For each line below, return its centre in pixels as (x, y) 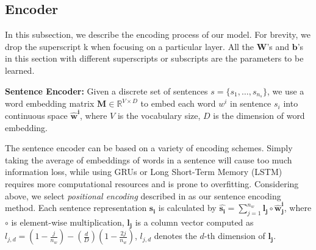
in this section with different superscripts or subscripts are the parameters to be (154, 58)
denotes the (175, 236)
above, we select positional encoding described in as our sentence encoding (143, 195)
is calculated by (187, 208)
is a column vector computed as (194, 222)
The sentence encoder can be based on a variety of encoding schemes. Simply (149, 148)
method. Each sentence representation (76, 208)
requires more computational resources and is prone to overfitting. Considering (152, 184)
